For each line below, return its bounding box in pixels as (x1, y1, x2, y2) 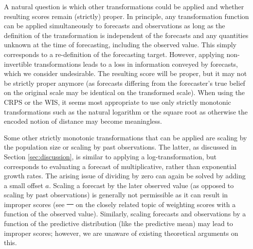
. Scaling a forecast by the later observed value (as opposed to (49, 180, 234, 190)
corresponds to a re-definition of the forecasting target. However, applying (4, 49, 224, 59)
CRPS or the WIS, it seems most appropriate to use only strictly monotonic (4, 96, 231, 107)
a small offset (4, 180, 43, 190)
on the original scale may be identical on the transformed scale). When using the (4, 87, 245, 97)
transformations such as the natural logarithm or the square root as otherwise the (4, 106, 248, 116)
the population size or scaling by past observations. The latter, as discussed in (4, 142, 237, 152)
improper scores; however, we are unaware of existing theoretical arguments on (4, 228, 238, 238)
